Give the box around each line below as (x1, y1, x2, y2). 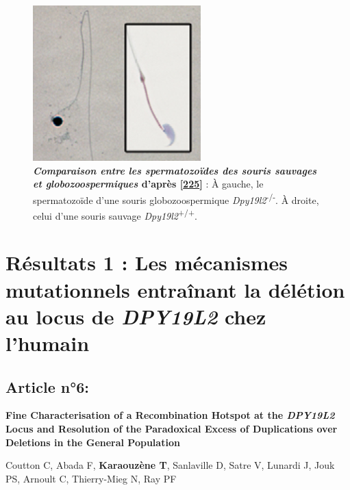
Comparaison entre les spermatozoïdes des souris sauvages (33, 163, 317, 177)
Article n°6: (5, 376, 90, 397)
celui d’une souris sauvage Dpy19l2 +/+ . (33, 207, 197, 222)
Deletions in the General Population (5, 435, 180, 449)
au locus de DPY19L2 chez (5, 302, 266, 331)
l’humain (5, 329, 90, 357)
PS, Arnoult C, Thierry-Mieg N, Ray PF (5, 471, 177, 485)
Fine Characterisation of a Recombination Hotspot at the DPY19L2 (5, 408, 335, 422)
